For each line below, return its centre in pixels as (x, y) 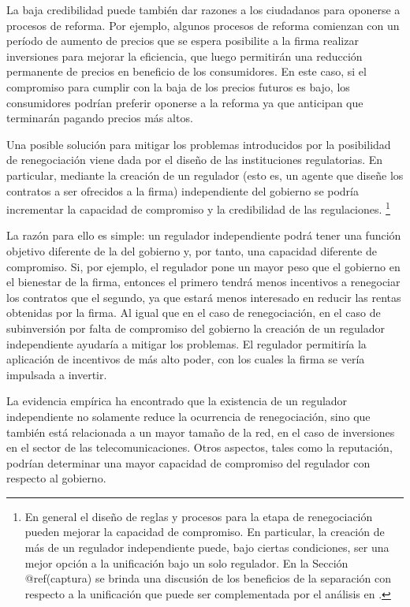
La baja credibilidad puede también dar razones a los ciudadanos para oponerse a (203, 9)
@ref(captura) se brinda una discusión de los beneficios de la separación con (208, 578)
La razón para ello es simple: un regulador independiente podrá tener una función (204, 235)
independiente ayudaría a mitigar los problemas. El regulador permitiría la (186, 343)
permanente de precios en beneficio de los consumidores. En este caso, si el (186, 71)
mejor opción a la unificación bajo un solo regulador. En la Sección (186, 562)
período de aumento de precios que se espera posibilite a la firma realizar (183, 41)
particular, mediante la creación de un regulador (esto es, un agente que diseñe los (205, 175)
